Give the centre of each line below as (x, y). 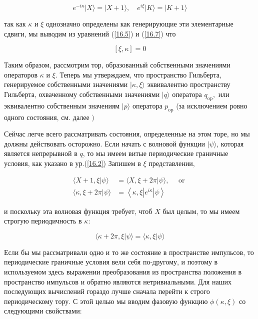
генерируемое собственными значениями (66, 84)
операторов (21, 74)
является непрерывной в (41, 153)
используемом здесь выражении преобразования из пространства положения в (123, 272)
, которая (230, 143)
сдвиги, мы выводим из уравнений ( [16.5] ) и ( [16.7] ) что (90, 33)
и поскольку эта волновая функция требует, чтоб (78, 211)
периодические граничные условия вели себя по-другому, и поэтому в (111, 262)
